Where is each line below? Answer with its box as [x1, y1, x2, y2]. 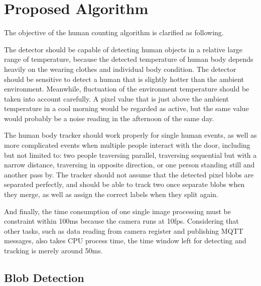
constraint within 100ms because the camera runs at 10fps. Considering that [4, 216, 239, 226]
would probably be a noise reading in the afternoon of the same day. [4, 113, 214, 123]
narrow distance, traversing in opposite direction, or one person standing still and [4, 159, 255, 170]
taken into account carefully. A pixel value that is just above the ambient [4, 93, 229, 104]
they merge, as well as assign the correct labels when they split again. [4, 189, 218, 200]
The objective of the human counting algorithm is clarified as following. [4, 27, 224, 38]
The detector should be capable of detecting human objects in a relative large [4, 44, 243, 54]
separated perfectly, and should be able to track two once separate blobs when [4, 179, 245, 189]
